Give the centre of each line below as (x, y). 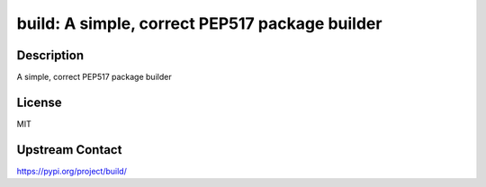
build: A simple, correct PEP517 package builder (199, 23)
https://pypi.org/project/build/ (72, 171)
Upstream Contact (69, 150)
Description (50, 55)
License (39, 102)
